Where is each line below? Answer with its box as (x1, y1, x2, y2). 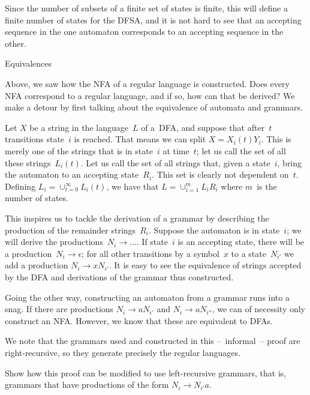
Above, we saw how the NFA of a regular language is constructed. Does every (5, 77, 290, 89)
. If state (136, 235, 168, 248)
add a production (5, 259, 68, 271)
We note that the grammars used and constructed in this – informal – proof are (5, 334, 300, 347)
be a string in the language (29, 121, 128, 133)
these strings (5, 156, 51, 169)
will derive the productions (5, 235, 103, 248)
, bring (277, 156, 302, 169)
